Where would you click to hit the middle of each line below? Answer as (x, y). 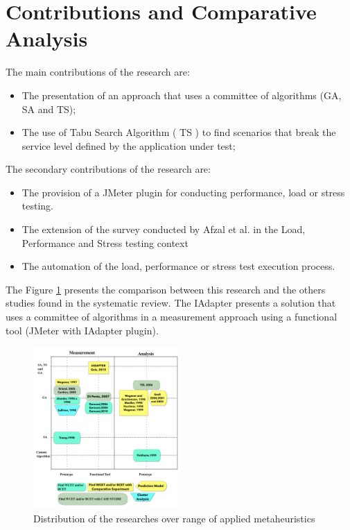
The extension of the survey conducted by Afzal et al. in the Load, (164, 229)
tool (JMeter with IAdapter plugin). (82, 330)
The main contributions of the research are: (98, 72)
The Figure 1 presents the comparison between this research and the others (166, 289)
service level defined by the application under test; (129, 145)
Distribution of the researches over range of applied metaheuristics (174, 518)
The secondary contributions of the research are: (108, 169)
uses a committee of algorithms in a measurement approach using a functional (172, 317)
